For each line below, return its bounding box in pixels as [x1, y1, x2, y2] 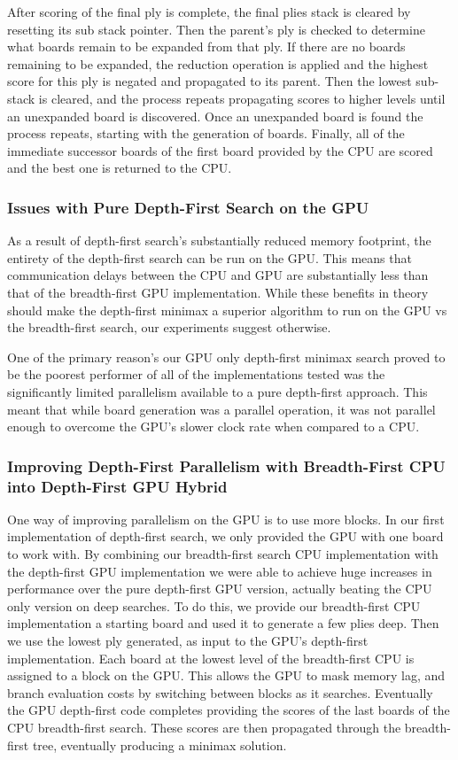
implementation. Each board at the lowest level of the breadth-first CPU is [7, 648, 415, 667]
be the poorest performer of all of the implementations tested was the [7, 365, 385, 384]
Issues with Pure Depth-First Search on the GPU [7, 196, 369, 218]
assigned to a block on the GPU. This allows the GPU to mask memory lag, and [7, 666, 446, 685]
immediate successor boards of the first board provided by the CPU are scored [7, 141, 433, 159]
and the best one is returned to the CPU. [7, 159, 232, 177]
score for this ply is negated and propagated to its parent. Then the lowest [7, 72, 412, 90]
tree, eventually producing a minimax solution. [32, 735, 287, 754]
